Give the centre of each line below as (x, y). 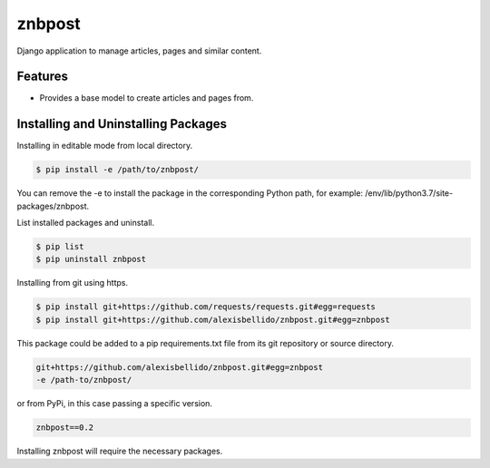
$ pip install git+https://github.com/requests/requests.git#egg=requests (206, 307)
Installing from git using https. (73, 283)
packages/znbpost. (53, 206)
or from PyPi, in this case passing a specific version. (115, 404)
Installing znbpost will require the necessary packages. (120, 451)
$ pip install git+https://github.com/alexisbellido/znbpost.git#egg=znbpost (213, 319)
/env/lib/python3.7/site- (409, 193)
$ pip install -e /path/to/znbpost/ (118, 170)
